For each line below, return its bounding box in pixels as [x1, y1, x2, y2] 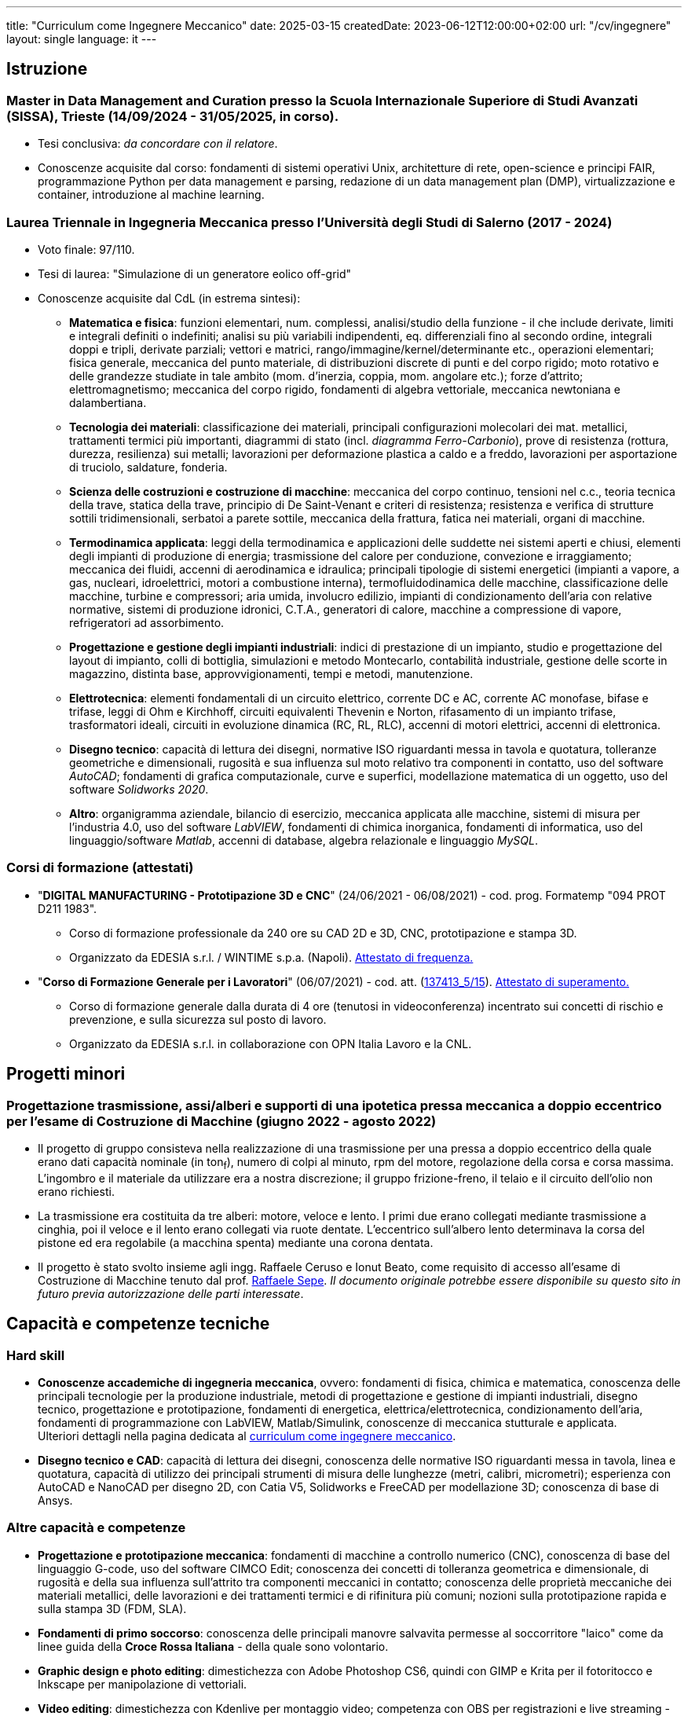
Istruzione [6, 59, 88, 79]
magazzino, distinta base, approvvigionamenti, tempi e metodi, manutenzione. [69, 666, 474, 680]
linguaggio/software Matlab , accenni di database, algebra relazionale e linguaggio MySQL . [69, 833, 538, 847]
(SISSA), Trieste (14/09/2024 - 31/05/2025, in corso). [6, 108, 339, 124]
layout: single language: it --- [6, 32, 157, 46]
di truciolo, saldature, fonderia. [69, 460, 228, 474]
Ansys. [38, 1493, 73, 1507]
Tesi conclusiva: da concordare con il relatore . [38, 137, 278, 151]
